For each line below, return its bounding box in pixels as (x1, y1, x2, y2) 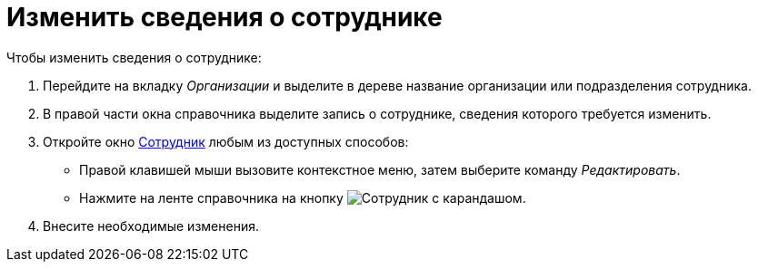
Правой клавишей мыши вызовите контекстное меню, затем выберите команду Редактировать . (79, 161, 681, 178)
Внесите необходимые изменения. (43, 217, 259, 234)
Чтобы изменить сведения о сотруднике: (6, 49, 262, 65)
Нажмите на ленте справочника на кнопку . (79, 189, 526, 206)
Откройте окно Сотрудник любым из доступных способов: (43, 133, 409, 149)
